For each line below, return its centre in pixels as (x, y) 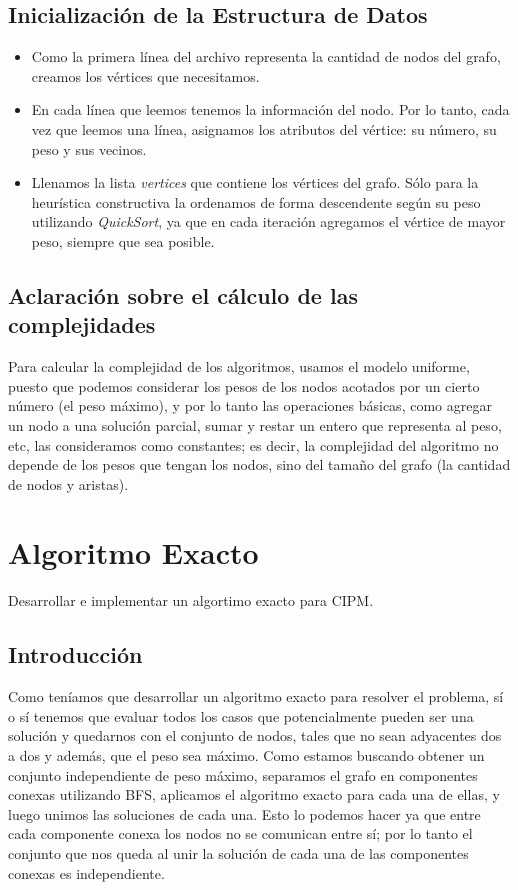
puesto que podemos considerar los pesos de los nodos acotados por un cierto (244, 385)
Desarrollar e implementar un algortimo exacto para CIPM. (191, 600)
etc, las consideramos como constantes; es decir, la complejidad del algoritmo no (253, 444)
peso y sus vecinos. (89, 148)
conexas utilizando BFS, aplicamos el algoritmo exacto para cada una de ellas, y (254, 794)
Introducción (75, 654)
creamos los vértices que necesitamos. (145, 75)
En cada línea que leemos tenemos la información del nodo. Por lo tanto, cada (270, 109)
